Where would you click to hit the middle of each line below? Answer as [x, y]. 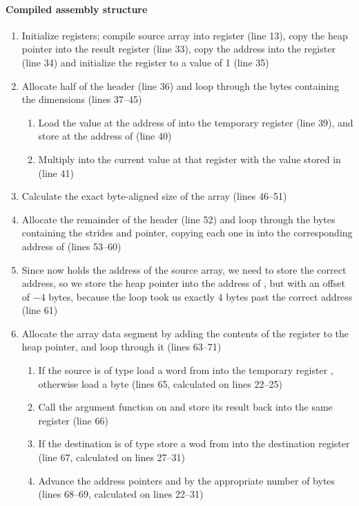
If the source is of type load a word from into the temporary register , [186, 370]
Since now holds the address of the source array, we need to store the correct [184, 269]
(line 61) [40, 310]
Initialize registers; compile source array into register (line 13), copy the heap [185, 35]
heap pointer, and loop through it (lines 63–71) [122, 347]
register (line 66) [73, 420]
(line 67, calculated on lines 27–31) [112, 457]
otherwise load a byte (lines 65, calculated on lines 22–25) [160, 383]
